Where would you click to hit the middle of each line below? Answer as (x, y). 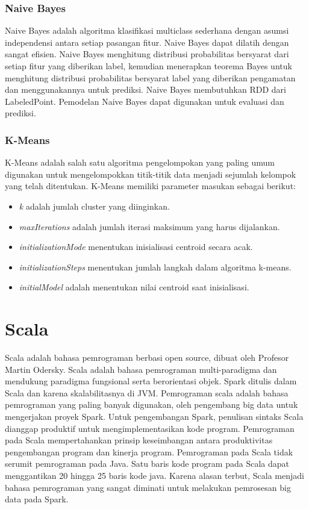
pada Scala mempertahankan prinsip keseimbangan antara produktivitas (139, 440)
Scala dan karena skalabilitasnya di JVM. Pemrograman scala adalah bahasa (147, 392)
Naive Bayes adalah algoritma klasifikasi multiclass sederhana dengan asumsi (147, 30)
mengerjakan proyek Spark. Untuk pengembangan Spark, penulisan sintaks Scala (154, 417)
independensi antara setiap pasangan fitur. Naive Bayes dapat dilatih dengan (147, 42)
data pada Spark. (37, 499)
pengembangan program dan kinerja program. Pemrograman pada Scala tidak (149, 451)
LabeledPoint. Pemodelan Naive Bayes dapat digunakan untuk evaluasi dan (145, 101)
